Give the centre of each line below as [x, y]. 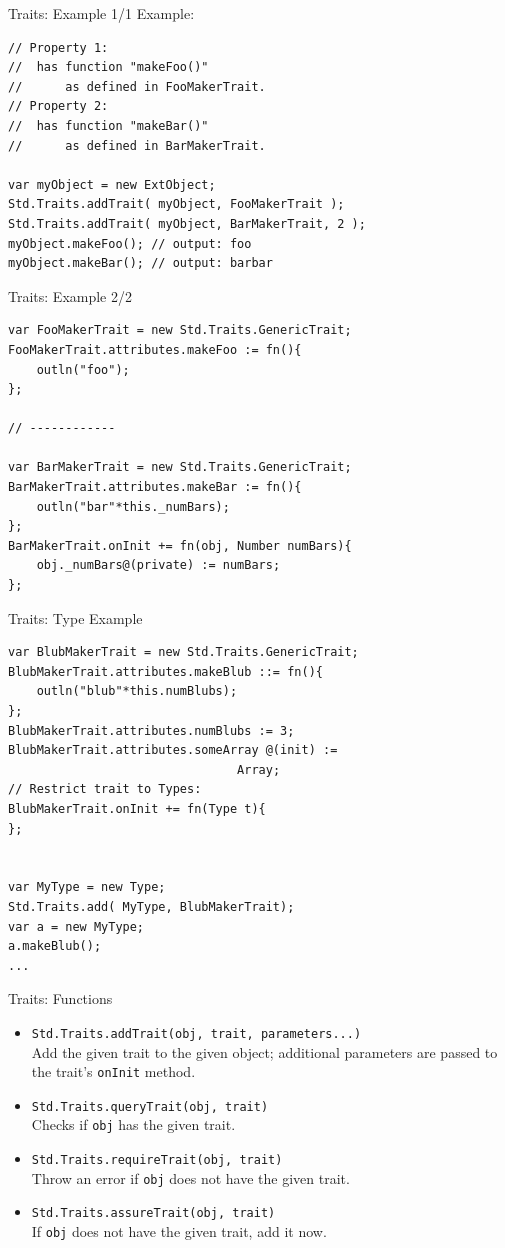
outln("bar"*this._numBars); [133, 506]
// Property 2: [58, 106]
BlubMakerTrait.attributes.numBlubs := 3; [151, 730]
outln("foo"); [83, 369]
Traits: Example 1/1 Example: [101, 13]
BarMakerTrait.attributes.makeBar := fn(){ [155, 487]
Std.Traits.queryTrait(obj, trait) [150, 1106]
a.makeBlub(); [55, 946]
